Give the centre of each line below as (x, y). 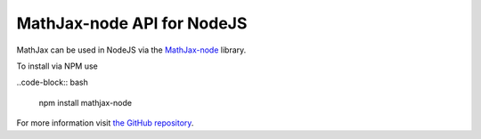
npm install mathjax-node (86, 102)
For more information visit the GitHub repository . (105, 123)
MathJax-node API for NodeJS (132, 23)
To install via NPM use (57, 66)
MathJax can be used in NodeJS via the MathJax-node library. (131, 50)
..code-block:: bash (52, 82)
